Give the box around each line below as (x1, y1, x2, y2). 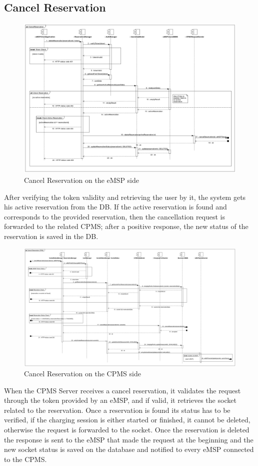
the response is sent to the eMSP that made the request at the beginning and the (4, 434, 253, 444)
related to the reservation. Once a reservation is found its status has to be (4, 404, 230, 415)
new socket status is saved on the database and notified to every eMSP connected (4, 444, 254, 454)
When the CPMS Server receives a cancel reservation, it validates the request (4, 385, 241, 395)
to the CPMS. (4, 453, 47, 464)
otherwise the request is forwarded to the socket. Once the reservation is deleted (4, 424, 249, 435)
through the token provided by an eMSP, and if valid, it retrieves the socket (4, 395, 236, 405)
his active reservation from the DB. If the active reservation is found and (4, 201, 227, 212)
